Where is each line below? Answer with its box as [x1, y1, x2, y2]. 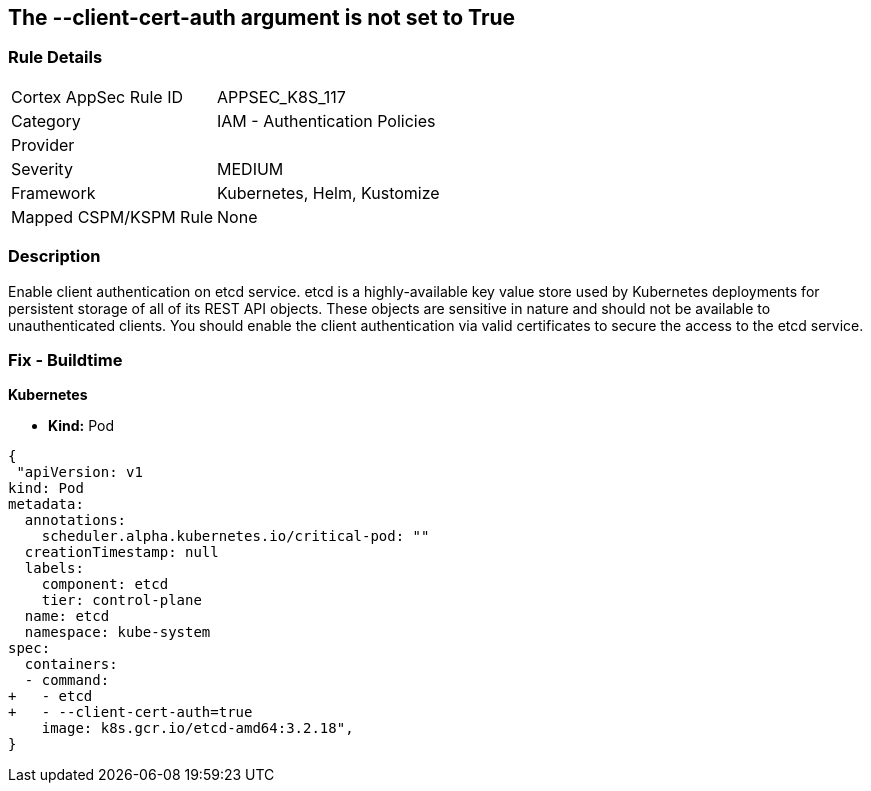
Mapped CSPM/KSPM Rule [11, 206, 214, 227]
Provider [11, 134, 75, 155]
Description [8, 246, 101, 267]
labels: [24, 560, 84, 577]
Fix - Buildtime [8, 349, 123, 370]
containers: [24, 656, 118, 673]
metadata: [8, 496, 84, 513]
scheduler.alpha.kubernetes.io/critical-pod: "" [41, 528, 430, 545]
